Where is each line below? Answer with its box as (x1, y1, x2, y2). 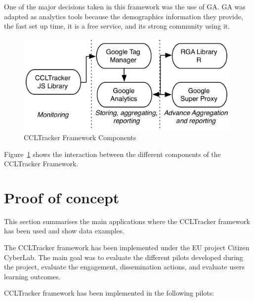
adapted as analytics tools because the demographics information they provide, (4, 11, 243, 21)
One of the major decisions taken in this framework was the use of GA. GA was (4, 1, 246, 11)
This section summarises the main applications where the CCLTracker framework (4, 216, 250, 226)
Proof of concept (4, 187, 120, 207)
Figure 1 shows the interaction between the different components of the (4, 149, 221, 159)
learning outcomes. (4, 271, 61, 281)
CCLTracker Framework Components (24, 132, 136, 142)
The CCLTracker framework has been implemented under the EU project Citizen (4, 242, 250, 253)
